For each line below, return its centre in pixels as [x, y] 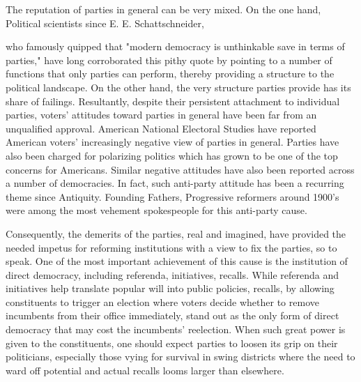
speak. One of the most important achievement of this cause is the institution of [177, 261]
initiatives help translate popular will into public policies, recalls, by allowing [170, 288]
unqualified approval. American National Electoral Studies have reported [161, 128]
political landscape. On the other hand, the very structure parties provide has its [178, 87]
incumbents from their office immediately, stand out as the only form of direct [172, 315]
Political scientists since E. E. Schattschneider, [105, 23]
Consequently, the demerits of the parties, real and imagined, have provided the [176, 233]
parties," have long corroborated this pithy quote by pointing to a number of [169, 60]
